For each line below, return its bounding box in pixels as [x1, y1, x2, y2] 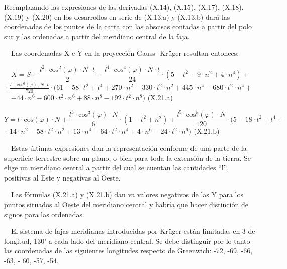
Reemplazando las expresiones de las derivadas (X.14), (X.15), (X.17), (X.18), [4, 2, 244, 12]
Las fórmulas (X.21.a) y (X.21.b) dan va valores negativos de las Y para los [11, 189, 243, 200]
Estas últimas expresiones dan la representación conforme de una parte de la [11, 143, 247, 153]
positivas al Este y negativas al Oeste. [4, 172, 121, 183]
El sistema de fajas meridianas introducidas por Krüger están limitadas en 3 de [11, 226, 255, 236]
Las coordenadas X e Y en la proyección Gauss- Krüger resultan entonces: [11, 48, 239, 58]
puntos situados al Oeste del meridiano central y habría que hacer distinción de [4, 199, 248, 210]
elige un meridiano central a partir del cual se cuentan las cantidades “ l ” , [4, 162, 229, 173]
